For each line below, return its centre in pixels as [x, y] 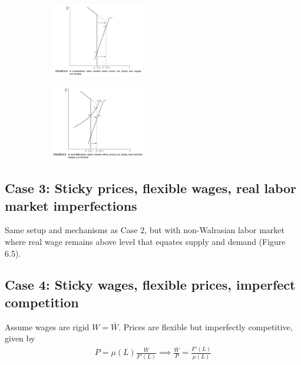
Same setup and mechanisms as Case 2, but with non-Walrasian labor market [145, 230]
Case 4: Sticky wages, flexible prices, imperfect [150, 285]
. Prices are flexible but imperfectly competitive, [206, 326]
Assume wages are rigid [47, 326]
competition [42, 302]
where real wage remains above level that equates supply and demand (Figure [145, 241]
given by [20, 338]
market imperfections [71, 205]
